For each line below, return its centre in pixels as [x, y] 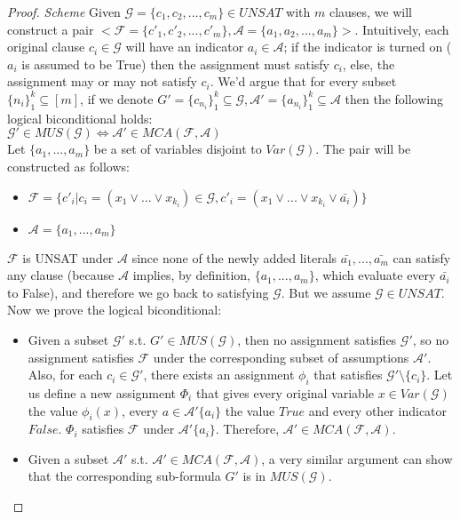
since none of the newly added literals [234, 257]
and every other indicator [378, 410]
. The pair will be [363, 149]
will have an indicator [185, 47]
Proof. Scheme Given [64, 12]
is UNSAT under [68, 257]
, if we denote [117, 98]
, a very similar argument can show [357, 458]
